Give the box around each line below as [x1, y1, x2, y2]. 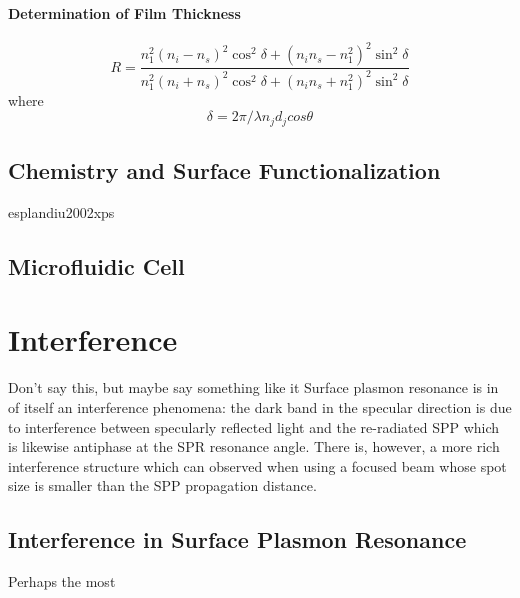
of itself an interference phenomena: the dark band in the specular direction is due [8, 397, 512, 418]
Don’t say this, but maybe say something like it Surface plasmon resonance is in [8, 377, 499, 398]
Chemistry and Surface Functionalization [8, 155, 441, 186]
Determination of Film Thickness [8, 2, 241, 23]
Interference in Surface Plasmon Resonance [8, 524, 467, 555]
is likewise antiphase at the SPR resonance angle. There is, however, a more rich [8, 436, 500, 457]
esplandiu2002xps [8, 201, 115, 222]
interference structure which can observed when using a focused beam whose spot [8, 455, 507, 476]
